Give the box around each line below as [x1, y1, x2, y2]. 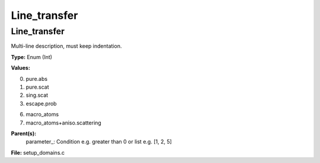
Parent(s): [11, 130, 37, 137]
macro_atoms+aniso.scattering [25, 119, 102, 126]
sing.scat [25, 92, 49, 99]
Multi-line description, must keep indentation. [11, 43, 122, 50]
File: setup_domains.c [11, 149, 65, 156]
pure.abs [25, 75, 47, 82]
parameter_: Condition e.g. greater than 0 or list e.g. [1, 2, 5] [25, 138, 172, 145]
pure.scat [25, 83, 50, 90]
